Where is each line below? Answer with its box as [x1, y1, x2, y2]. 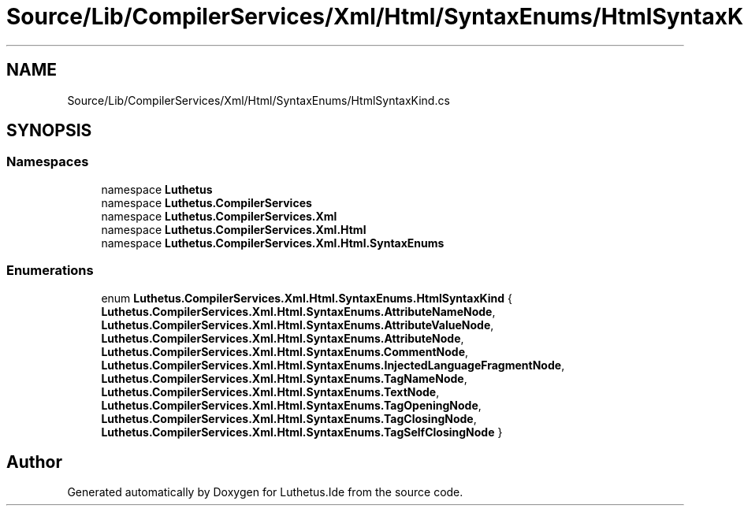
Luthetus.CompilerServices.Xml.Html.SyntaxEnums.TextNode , [101, 384, 440, 399]
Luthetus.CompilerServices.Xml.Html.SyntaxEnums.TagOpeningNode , [101, 398, 482, 412]
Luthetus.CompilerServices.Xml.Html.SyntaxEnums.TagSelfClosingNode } [101, 425, 503, 439]
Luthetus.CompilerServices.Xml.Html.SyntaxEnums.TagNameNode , [101, 371, 467, 385]
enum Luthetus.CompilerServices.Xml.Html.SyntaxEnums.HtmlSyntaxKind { [101, 291, 512, 305]
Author [6, 451, 62, 472]
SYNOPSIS [6, 121, 92, 141]
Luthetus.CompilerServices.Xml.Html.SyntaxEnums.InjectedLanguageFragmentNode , [101, 358, 565, 372]
